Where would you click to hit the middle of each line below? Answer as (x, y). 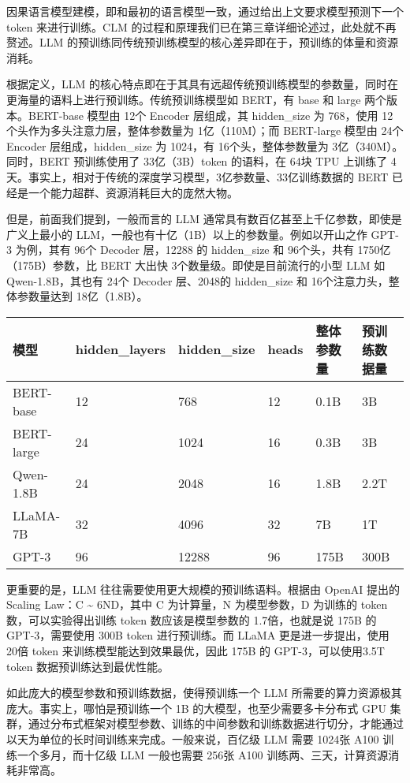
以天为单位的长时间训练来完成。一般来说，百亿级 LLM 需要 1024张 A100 (193, 739)
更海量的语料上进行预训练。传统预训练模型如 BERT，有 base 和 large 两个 (197, 99)
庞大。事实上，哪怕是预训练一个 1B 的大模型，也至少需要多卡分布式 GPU (196, 708)
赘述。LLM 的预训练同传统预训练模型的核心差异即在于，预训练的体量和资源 (202, 42)
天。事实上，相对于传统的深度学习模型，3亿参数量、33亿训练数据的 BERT (198, 176)
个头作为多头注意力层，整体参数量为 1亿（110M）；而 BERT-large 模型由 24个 (205, 130)
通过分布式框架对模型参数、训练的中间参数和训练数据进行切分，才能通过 (216, 723)
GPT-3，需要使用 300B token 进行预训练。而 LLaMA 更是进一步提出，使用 (198, 635)
